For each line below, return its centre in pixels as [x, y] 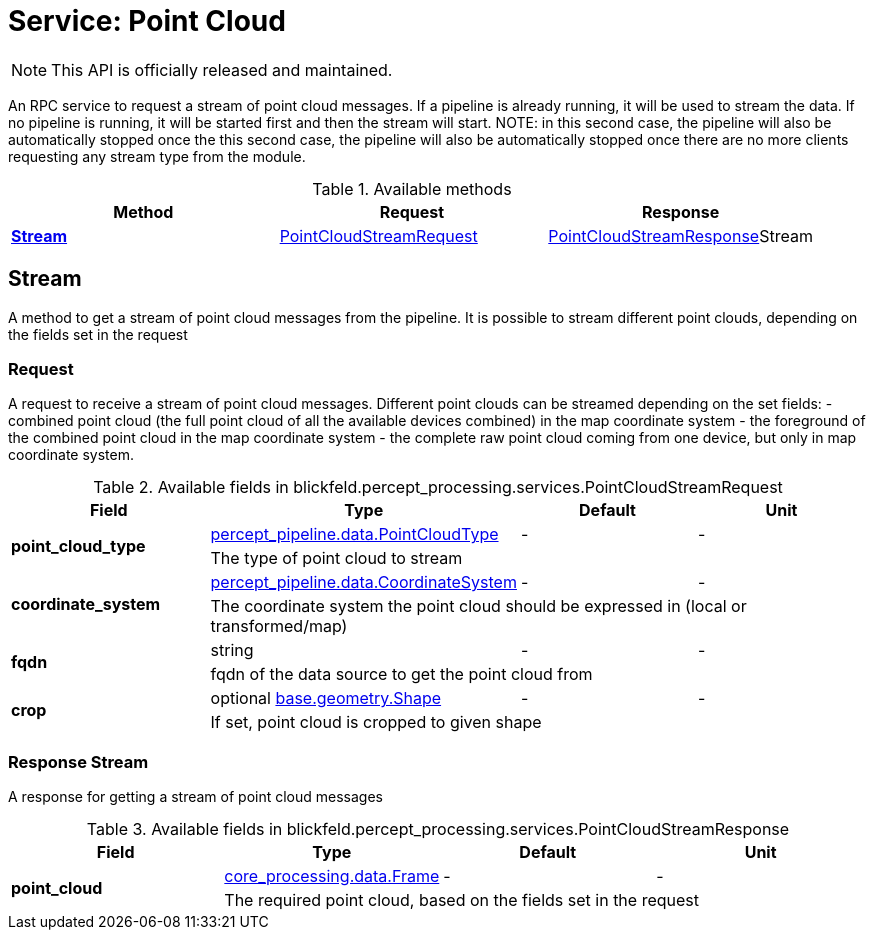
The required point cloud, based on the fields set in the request [462, 900]
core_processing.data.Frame [332, 876]
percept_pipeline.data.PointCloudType [354, 534]
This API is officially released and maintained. [222, 69]
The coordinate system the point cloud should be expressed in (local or [478, 606]
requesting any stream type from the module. [157, 156]
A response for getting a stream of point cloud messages [195, 797]
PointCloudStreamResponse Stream [680, 235]
